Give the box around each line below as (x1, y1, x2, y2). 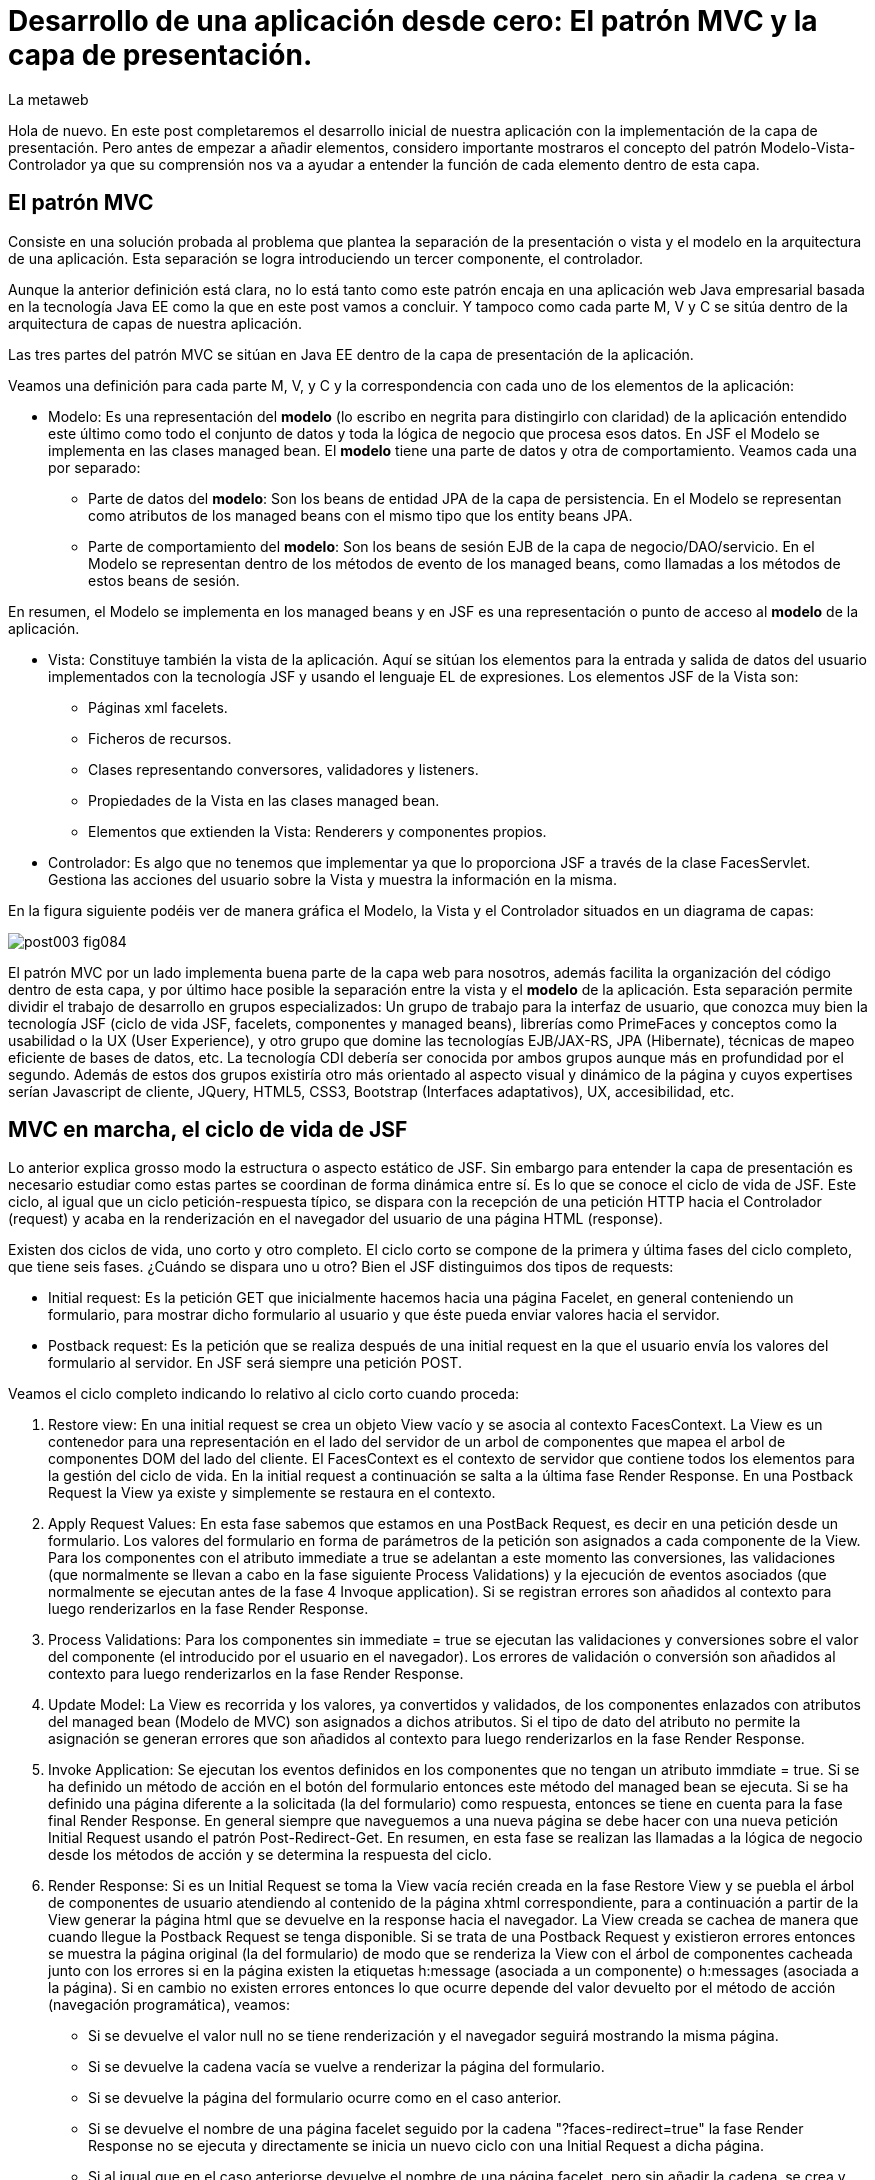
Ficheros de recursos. (88, 729, 232, 747)
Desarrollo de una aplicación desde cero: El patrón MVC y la (8, 4, 818, 38)
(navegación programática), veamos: (48, 1996, 290, 2014)
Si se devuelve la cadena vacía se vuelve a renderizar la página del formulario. (88, 2058, 605, 2076)
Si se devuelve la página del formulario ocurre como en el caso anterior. (88, 2089, 562, 2107)
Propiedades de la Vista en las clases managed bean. (88, 791, 440, 809)
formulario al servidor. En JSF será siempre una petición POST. (48, 1354, 462, 1372)
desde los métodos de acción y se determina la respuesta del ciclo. (48, 1846, 492, 1864)
